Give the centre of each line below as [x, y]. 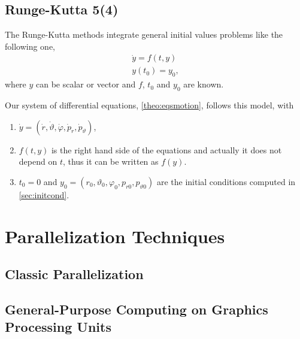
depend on [38, 161]
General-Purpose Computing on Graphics [137, 309]
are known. [204, 84]
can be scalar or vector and [86, 84]
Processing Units [58, 327]
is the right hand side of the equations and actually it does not [166, 149]
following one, [30, 46]
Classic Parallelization [74, 274]
